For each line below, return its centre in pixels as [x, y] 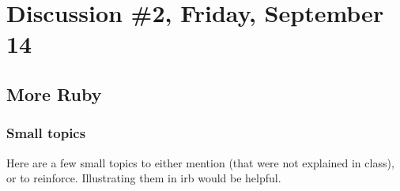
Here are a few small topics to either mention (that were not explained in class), [200, 162]
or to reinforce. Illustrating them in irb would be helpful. [144, 178]
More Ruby [54, 94]
